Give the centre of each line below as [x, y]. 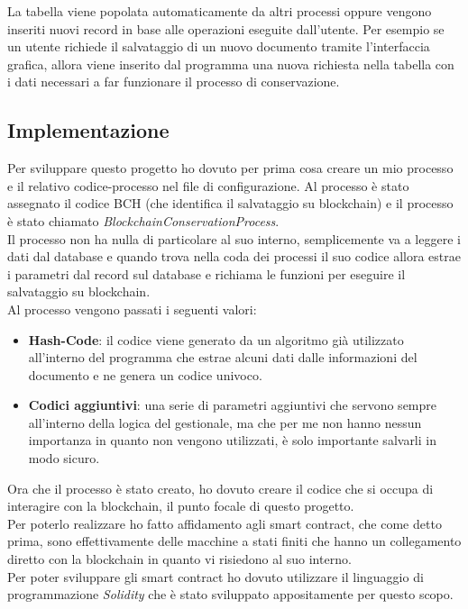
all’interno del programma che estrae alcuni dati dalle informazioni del [223, 357]
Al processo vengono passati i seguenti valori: [132, 309]
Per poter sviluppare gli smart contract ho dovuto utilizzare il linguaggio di [216, 576]
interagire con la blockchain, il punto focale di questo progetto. [181, 506]
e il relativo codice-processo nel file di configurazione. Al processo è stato [208, 185]
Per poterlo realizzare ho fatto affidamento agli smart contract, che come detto [225, 523]
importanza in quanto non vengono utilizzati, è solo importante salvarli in [232, 440]
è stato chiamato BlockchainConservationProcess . [143, 220]
